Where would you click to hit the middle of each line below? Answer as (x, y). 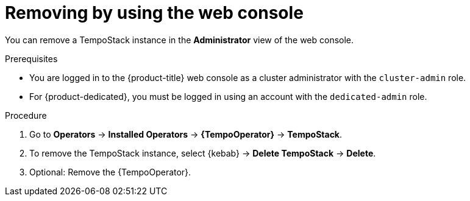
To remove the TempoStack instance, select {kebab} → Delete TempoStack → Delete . (203, 153)
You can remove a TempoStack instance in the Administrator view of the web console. (180, 40)
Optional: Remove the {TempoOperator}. (110, 172)
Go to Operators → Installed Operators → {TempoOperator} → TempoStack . (186, 134)
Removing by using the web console (154, 13)
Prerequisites (31, 58)
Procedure (26, 115)
